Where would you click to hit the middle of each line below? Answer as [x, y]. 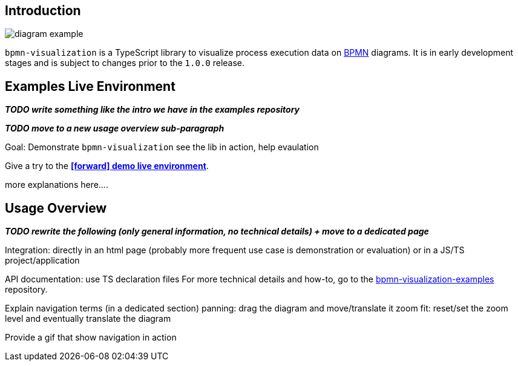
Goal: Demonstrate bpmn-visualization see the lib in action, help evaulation [162, 147]
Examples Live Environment [90, 86]
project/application [42, 261]
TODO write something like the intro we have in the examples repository [152, 110]
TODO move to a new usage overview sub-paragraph [115, 128]
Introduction [43, 11]
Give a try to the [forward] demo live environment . [107, 166]
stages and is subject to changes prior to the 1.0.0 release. [125, 63]
